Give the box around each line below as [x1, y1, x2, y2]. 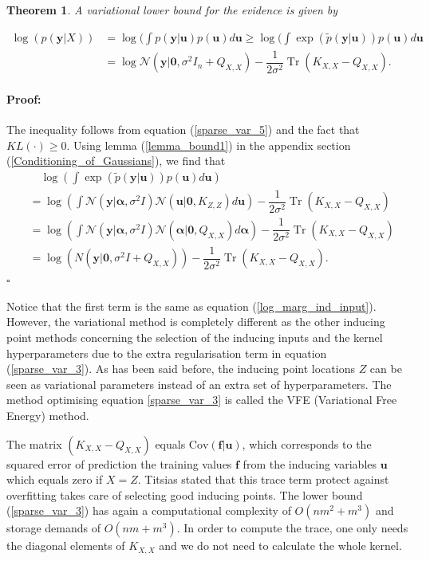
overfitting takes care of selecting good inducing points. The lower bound [6, 486, 363, 503]
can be [369, 360, 402, 377]
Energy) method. [6, 406, 89, 423]
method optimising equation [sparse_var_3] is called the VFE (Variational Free [6, 391, 397, 408]
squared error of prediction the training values [6, 455, 232, 472]
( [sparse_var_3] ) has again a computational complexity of [6, 502, 291, 519]
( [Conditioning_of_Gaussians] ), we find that [6, 152, 226, 169]
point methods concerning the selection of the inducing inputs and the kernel [6, 329, 383, 346]
